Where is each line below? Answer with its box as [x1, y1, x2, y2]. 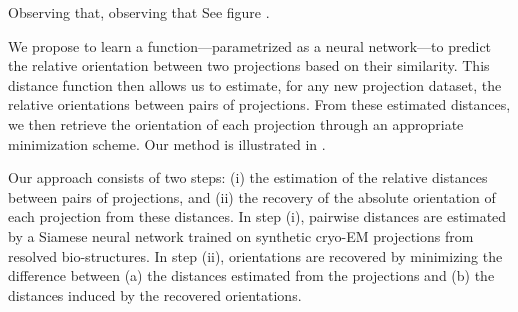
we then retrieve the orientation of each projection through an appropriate [8, 113, 464, 134]
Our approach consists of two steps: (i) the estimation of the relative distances [8, 167, 488, 188]
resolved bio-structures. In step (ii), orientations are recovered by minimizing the [8, 245, 503, 266]
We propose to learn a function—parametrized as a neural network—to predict [8, 35, 492, 56]
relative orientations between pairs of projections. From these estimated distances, [8, 94, 511, 115]
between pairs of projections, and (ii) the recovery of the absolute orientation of [8, 186, 496, 207]
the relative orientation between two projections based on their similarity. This [8, 55, 490, 76]
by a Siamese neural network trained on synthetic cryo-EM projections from [8, 225, 474, 246]
